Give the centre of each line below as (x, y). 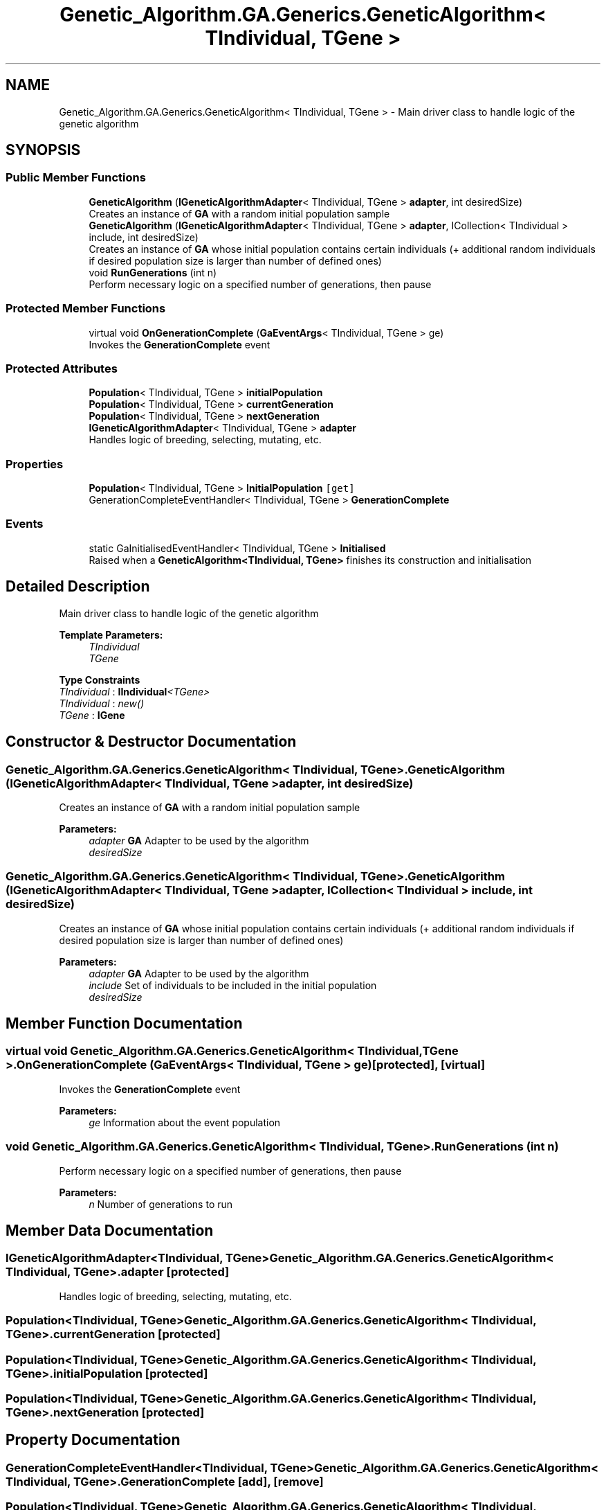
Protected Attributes (62, 368)
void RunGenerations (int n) (153, 272)
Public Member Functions (76, 178)
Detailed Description (78, 587)
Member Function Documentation (124, 1024)
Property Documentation (93, 1440)
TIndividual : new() (102, 703)
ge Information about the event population (185, 1122)
